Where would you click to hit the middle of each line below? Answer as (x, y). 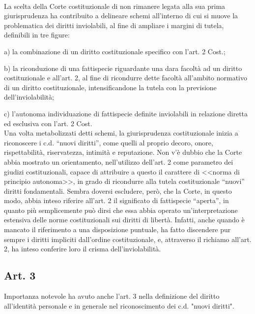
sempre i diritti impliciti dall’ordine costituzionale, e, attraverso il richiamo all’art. (128, 239)
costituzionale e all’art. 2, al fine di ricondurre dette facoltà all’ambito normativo (126, 78)
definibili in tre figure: (37, 35)
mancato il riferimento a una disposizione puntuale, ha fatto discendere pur (117, 229)
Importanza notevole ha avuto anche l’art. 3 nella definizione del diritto (112, 296)
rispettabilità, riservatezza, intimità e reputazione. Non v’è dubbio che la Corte (123, 152)
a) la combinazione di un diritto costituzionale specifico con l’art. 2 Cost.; (115, 51)
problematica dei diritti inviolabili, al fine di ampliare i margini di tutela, (114, 25)
